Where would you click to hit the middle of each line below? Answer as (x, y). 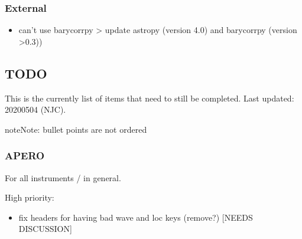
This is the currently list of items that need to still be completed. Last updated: (150, 98)
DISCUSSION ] (45, 229)
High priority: (30, 197)
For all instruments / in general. (63, 177)
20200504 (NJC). (35, 109)
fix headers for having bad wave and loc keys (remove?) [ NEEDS (136, 217)
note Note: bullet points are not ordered (76, 129)
